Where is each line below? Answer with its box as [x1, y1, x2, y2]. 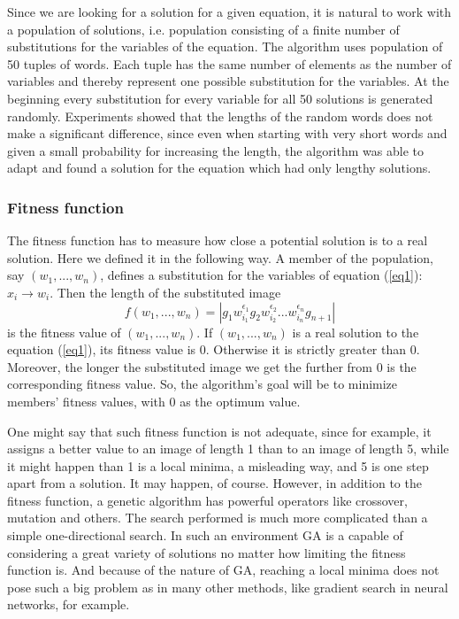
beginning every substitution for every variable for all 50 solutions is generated [7, 89, 433, 107]
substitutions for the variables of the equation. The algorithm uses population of [7, 37, 443, 56]
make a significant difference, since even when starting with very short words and [7, 124, 448, 143]
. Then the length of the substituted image [50, 282, 281, 301]
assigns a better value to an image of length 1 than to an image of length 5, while [7, 439, 449, 458]
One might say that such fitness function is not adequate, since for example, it [7, 422, 432, 440]
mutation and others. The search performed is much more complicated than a [7, 508, 428, 527]
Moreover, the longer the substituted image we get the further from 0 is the [7, 357, 417, 375]
